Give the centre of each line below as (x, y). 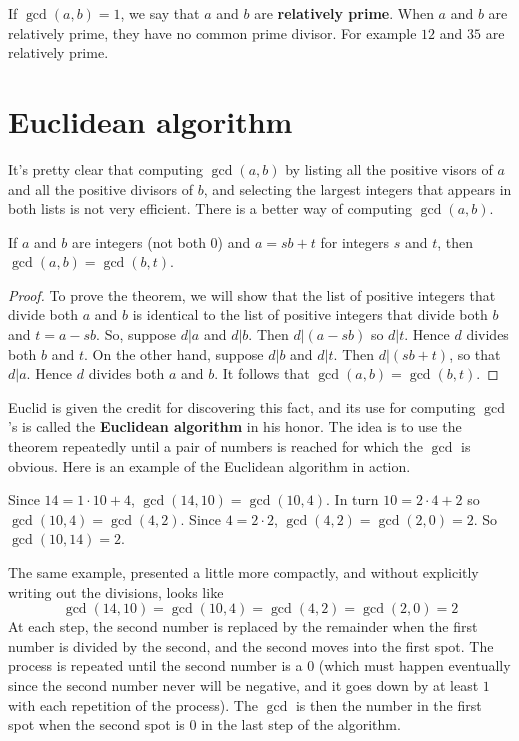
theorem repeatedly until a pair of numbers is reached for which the (215, 446)
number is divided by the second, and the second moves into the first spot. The (251, 645)
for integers (355, 241)
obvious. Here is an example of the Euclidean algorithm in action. (209, 465)
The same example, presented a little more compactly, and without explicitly (243, 572)
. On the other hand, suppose (174, 353)
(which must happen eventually (414, 665)
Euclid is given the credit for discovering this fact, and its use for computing (242, 406)
